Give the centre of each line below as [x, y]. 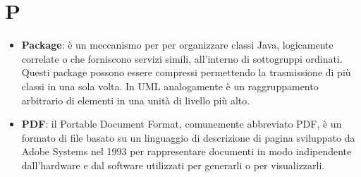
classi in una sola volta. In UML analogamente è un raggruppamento [170, 86]
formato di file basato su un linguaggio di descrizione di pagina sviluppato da [188, 137]
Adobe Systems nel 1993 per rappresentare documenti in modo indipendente [186, 151]
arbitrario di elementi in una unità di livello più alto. [136, 100]
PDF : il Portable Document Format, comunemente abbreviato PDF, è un [182, 124]
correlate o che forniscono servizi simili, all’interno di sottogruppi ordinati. [182, 58]
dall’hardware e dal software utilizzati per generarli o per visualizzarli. [173, 165]
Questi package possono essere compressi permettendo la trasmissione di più [186, 72]
